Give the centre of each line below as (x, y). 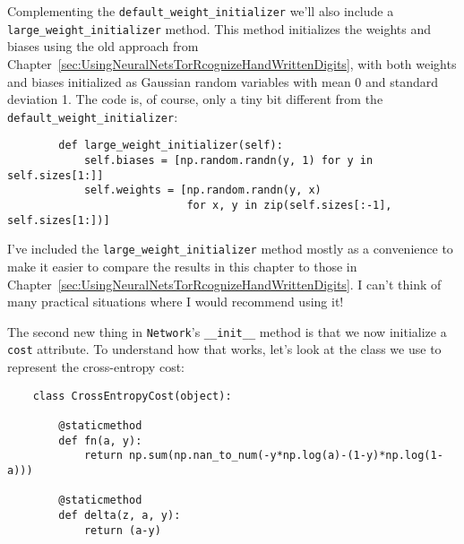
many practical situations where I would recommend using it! (176, 302)
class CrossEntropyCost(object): (132, 396)
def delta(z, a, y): (120, 515)
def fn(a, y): (100, 440)
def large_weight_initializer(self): (171, 146)
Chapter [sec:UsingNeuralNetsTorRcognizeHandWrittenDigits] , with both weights (232, 63)
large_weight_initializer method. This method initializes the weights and (219, 28)
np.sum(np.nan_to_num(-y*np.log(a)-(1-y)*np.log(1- (286, 456)
